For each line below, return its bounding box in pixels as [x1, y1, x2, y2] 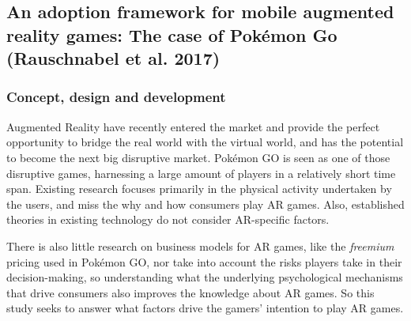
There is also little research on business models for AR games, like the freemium [6, 237, 394, 254]
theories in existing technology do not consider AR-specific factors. [6, 211, 330, 228]
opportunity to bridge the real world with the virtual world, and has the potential [6, 134, 404, 150]
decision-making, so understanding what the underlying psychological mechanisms [6, 269, 403, 285]
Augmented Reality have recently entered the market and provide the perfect [6, 118, 380, 134]
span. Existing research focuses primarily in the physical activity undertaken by [6, 180, 392, 197]
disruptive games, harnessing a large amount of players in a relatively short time [6, 164, 396, 181]
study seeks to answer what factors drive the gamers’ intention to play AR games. [6, 300, 404, 316]
